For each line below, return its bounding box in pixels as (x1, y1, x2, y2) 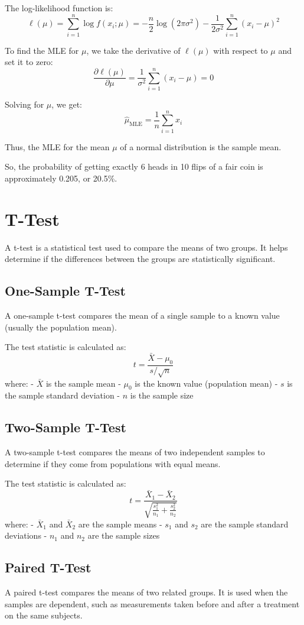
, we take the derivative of (86, 44, 181, 56)
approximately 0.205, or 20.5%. (5, 171, 117, 184)
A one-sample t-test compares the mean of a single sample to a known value (5, 309, 280, 322)
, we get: (51, 98, 82, 111)
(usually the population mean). (5, 320, 117, 333)
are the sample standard (201, 517, 289, 530)
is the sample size (130, 389, 194, 401)
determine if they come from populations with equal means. (5, 457, 221, 469)
